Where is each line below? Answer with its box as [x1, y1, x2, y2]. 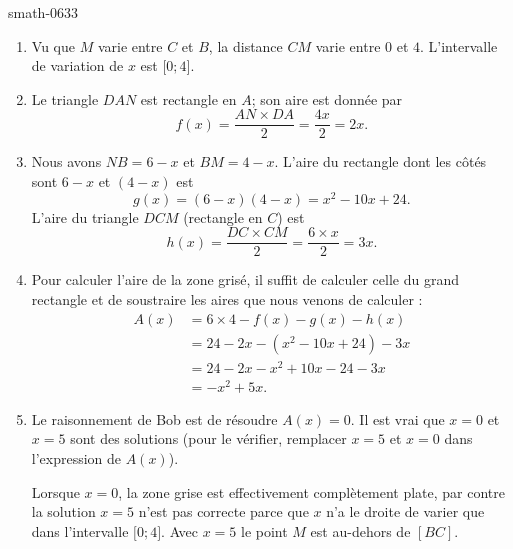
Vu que [31, 35, 75, 56]
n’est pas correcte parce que [138, 501, 309, 522]
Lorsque [31, 481, 80, 502]
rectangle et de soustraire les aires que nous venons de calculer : [31, 288, 423, 309]
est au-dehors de [310, 520, 411, 541]
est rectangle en [140, 88, 237, 109]
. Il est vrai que [350, 408, 445, 429]
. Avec [161, 520, 199, 541]
